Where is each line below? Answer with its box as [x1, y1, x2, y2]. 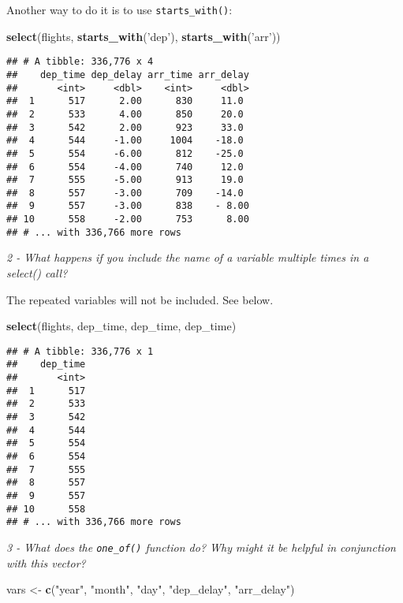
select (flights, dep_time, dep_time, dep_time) [6, 318, 237, 334]
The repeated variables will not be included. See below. [6, 291, 274, 307]
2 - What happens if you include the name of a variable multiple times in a [6, 249, 369, 266]
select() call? [6, 265, 68, 281]
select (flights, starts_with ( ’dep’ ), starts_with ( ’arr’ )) [6, 28, 281, 44]
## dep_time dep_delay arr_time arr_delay [6, 69, 249, 80]
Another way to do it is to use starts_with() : [6, 2, 233, 17]
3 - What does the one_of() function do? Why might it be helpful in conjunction [6, 539, 396, 555]
